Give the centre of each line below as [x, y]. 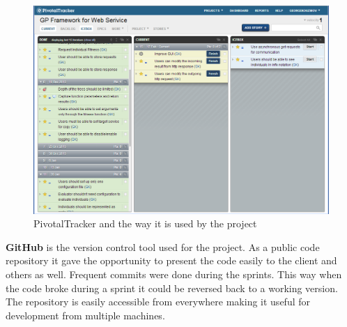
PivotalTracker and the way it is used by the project [145, 223]
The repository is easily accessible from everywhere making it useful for [158, 302]
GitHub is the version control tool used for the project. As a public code [163, 246]
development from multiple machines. [85, 315]
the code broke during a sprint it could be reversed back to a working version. [172, 288]
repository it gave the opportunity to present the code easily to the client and [171, 260]
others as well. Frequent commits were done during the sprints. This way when [174, 274]
